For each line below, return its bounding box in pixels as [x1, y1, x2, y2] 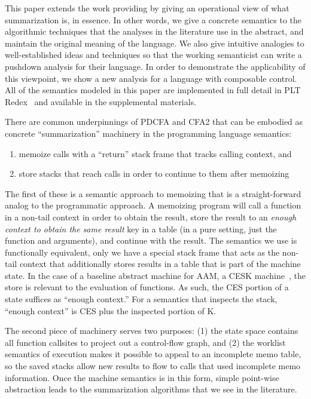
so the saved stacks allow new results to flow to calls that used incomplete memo [5, 360, 301, 372]
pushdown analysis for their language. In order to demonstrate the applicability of [5, 60, 306, 72]
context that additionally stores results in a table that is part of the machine [19, 257, 301, 270]
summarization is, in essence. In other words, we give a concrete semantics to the [5, 13, 302, 26]
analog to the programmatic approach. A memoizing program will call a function [5, 199, 301, 211]
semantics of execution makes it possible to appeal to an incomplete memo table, [5, 348, 301, 360]
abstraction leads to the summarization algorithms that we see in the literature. [5, 383, 297, 395]
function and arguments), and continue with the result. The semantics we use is [5, 234, 297, 247]
